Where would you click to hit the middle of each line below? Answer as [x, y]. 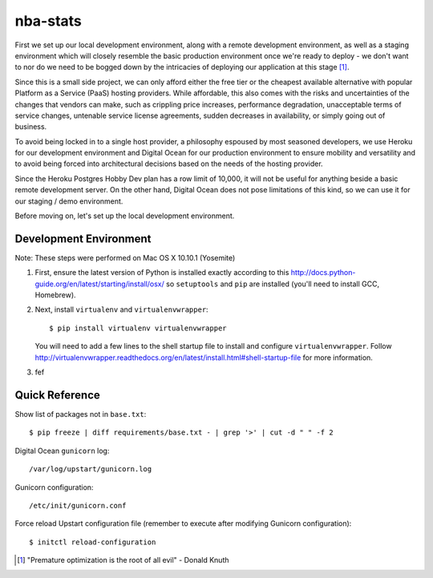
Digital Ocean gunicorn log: [62, 451]
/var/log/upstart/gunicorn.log [91, 469]
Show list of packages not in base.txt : [81, 414]
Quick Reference [57, 395]
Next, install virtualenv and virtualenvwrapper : [121, 309]
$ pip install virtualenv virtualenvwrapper [138, 328]
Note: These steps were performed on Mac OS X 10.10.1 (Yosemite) [125, 257]
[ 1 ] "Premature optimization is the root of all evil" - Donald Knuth [123, 560]
